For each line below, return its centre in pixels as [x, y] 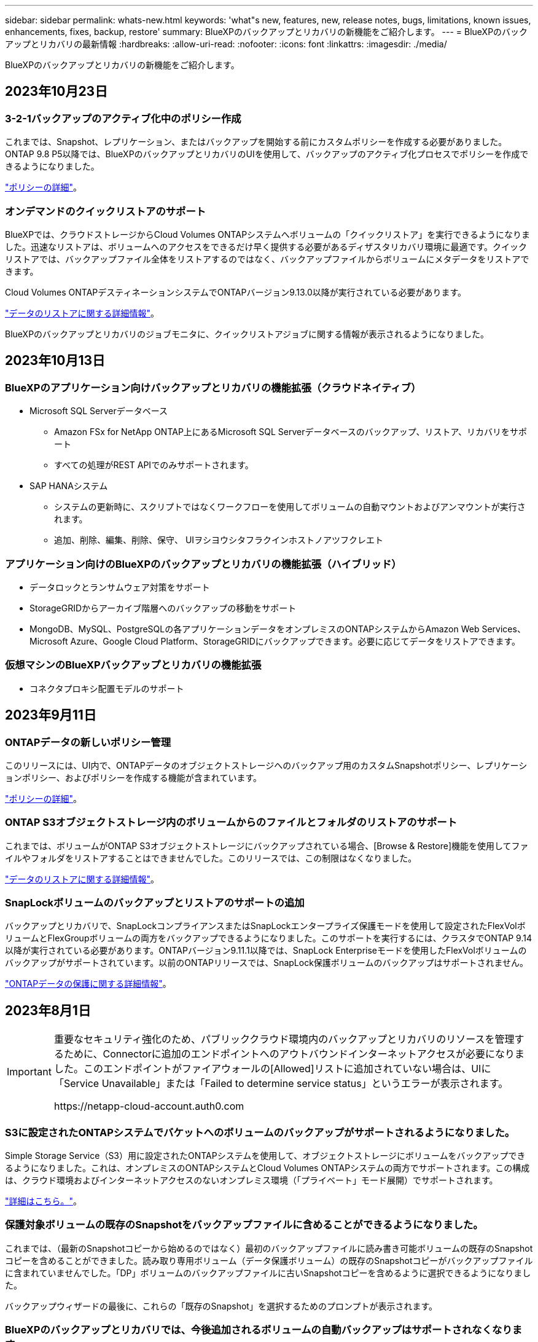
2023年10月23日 [57, 92]
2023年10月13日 [55, 361]
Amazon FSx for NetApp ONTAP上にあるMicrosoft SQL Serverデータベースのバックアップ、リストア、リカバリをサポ [291, 432]
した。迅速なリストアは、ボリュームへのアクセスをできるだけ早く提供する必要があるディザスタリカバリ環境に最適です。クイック [266, 246]
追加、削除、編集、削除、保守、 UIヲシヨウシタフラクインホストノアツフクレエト [219, 540]
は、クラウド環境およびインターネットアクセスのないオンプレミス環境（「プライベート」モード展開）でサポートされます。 [251, 1180]
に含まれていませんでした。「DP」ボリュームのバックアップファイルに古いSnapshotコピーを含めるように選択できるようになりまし [268, 1273]
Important [29, 1072]
